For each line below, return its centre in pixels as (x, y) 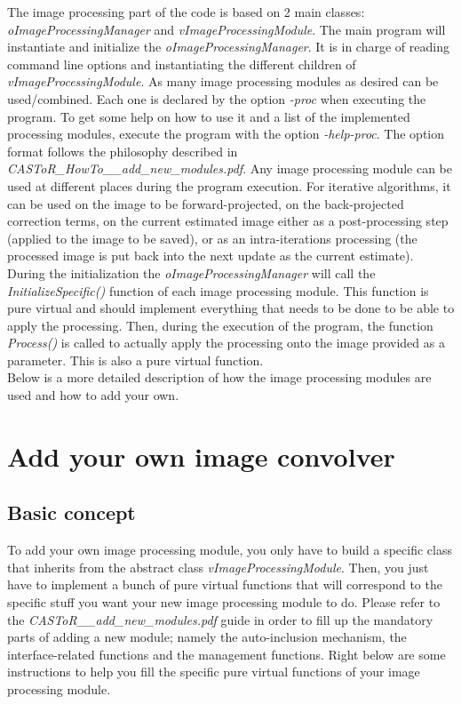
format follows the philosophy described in (123, 151)
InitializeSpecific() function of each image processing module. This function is (218, 290)
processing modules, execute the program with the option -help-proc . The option (226, 134)
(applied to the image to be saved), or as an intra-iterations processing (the (212, 238)
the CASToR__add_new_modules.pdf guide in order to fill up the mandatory (220, 619)
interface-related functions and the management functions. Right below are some (227, 654)
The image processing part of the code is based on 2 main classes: (186, 12)
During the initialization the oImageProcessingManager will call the (191, 272)
